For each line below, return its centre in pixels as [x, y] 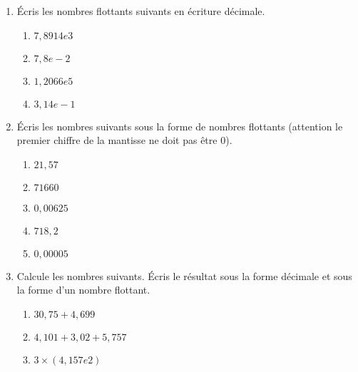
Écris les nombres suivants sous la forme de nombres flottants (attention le [180, 126]
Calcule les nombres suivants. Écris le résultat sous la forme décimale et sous [184, 275]
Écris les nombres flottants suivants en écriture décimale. [141, 11]
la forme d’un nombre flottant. [83, 290]
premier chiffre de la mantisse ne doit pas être [117, 140]
